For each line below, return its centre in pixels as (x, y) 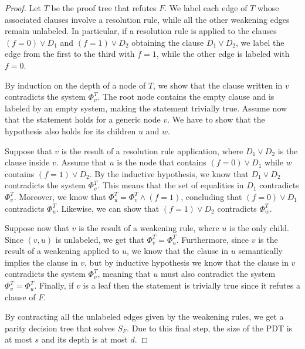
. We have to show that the (216, 119)
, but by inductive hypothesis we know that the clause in (187, 262)
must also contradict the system (218, 274)
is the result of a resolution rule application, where (152, 150)
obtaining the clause (168, 42)
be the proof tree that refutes (104, 8)
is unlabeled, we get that (100, 239)
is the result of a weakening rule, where (149, 228)
